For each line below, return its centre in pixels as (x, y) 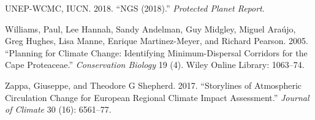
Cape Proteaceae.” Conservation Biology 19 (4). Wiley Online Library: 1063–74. (155, 65)
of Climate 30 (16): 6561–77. (58, 109)
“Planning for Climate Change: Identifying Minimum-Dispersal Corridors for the (156, 52)
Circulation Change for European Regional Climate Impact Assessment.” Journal (157, 97)
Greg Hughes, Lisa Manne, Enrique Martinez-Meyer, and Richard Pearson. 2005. (157, 41)
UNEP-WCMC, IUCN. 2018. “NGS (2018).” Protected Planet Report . (135, 8)
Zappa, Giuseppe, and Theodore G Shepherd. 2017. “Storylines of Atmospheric (154, 85)
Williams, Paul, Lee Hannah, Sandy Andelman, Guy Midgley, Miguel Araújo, (150, 28)
